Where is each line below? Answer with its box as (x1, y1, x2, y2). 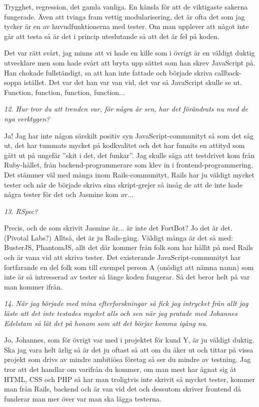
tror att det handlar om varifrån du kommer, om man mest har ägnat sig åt (4, 364, 236, 374)
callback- (214, 67, 241, 77)
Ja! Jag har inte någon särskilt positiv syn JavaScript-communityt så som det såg (4, 130, 253, 140)
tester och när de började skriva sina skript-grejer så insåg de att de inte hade (4, 179, 243, 189)
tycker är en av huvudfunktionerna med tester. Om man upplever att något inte (4, 21, 249, 31)
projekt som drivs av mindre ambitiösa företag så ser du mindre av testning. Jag (4, 354, 251, 364)
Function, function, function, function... (4, 86, 125, 97)
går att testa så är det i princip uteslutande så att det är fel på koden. (4, 30, 219, 41)
